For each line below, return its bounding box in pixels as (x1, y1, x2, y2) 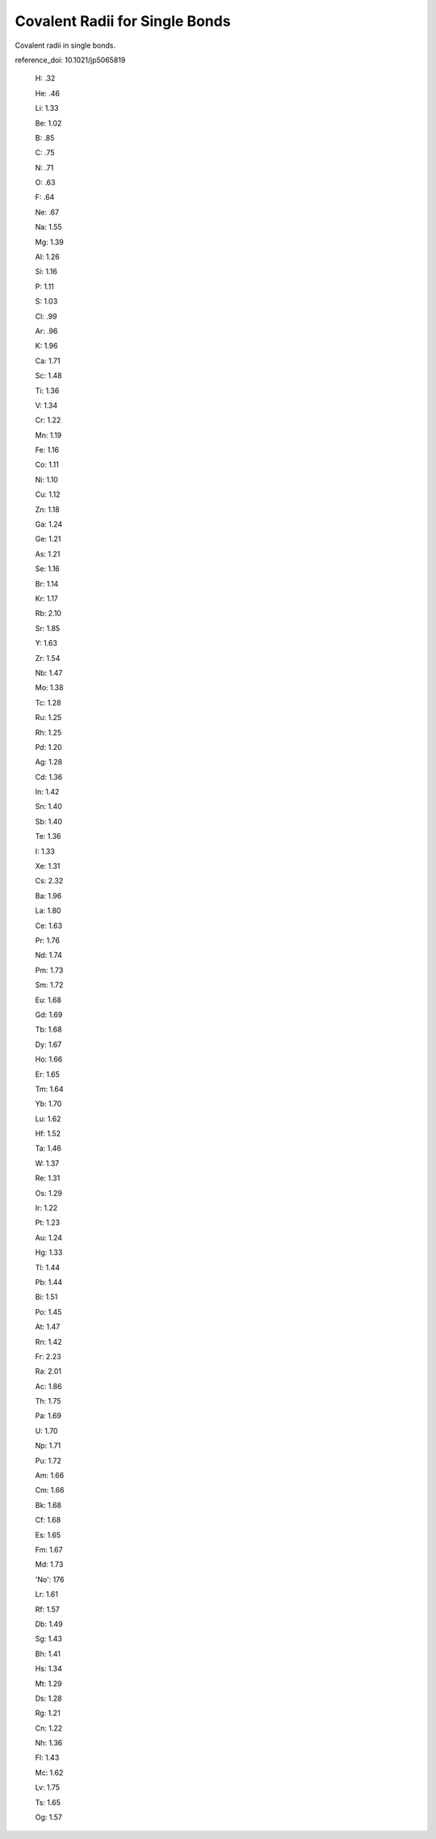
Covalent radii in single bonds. (15, 40, 116, 50)
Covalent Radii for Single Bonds (15, 12, 231, 30)
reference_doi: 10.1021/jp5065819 (15, 55, 126, 65)
